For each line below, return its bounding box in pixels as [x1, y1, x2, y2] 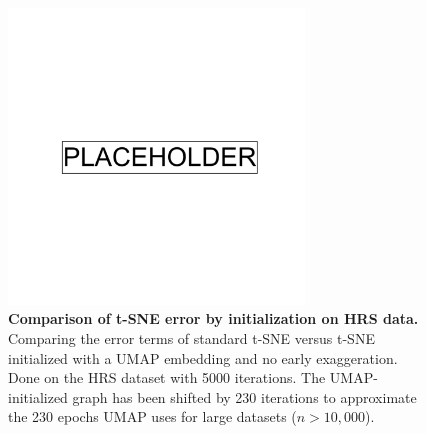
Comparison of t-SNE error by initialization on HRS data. [8, 308, 419, 329]
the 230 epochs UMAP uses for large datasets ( [8, 406, 297, 427]
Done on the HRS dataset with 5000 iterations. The [8, 367, 326, 388]
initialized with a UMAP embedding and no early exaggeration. [8, 347, 398, 368]
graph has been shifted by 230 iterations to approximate [72, 386, 417, 407]
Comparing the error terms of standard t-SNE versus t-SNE [8, 327, 375, 348]
